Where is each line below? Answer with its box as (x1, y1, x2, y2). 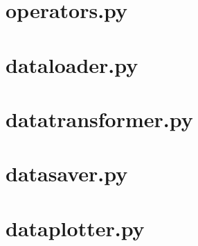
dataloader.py (6, 50, 138, 79)
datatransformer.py (6, 104, 193, 133)
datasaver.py (6, 159, 128, 188)
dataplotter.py (6, 213, 145, 242)
